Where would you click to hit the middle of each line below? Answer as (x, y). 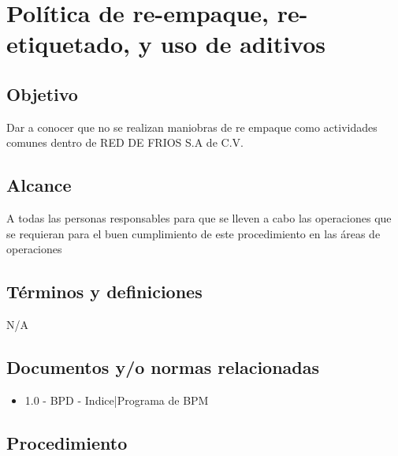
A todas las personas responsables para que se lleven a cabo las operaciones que (199, 218)
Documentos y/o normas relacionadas (163, 367)
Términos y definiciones (104, 292)
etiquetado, (68, 44)
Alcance (39, 185)
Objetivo (42, 93)
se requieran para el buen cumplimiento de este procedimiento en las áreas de (193, 233)
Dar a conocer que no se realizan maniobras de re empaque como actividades (192, 127)
